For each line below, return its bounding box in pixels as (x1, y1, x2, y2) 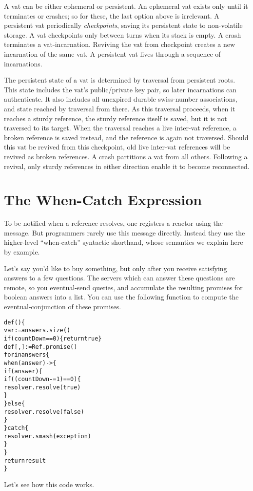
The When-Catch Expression (4, 190, 202, 210)
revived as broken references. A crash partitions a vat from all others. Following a (4, 151, 248, 161)
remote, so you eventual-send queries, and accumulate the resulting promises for (4, 282, 243, 292)
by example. (4, 247, 40, 256)
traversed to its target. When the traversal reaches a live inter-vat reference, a (4, 123, 236, 133)
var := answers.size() (4, 327, 71, 334)
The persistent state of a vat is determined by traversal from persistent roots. (4, 75, 235, 85)
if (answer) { (4, 367, 42, 375)
